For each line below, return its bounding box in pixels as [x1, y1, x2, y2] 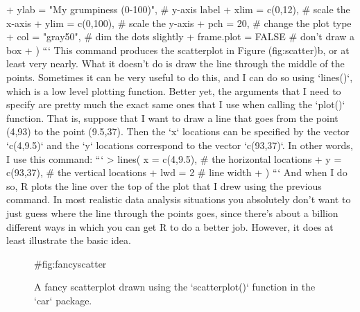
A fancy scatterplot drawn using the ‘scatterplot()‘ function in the [34, 279, 316, 294]
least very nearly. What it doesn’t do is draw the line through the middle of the [6, 56, 345, 71]
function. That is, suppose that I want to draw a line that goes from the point [6, 110, 338, 125]
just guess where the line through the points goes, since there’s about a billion [6, 205, 338, 220]
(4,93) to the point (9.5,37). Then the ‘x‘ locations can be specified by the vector [6, 124, 350, 139]
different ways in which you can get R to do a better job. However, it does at [6, 219, 334, 234]
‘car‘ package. [34, 293, 92, 307]
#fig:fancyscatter [34, 256, 107, 270]
